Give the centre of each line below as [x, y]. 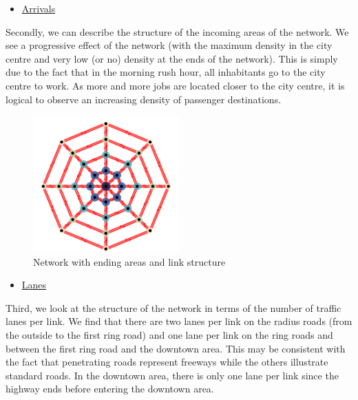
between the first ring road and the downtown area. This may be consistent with [176, 348]
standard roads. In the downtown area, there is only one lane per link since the [172, 375]
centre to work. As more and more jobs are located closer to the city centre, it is [175, 85]
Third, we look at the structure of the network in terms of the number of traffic [173, 307]
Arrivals [39, 8]
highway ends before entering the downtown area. [110, 389]
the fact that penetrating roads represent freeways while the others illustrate [167, 362]
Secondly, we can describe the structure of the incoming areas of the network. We [177, 31]
